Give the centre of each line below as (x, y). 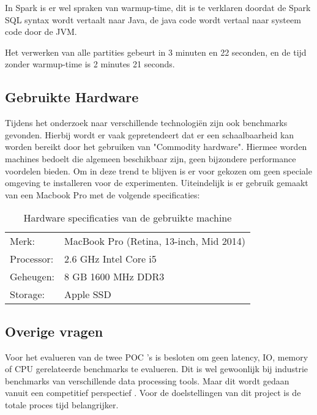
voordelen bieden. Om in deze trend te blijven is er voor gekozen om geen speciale (158, 170)
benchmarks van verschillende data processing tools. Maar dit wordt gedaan (147, 380)
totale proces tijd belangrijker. (62, 404)
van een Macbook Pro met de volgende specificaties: (103, 194)
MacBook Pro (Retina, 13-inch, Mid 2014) (155, 241)
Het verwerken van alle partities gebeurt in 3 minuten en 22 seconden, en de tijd (156, 52)
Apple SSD (88, 294)
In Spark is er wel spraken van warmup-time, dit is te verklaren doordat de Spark (158, 7)
